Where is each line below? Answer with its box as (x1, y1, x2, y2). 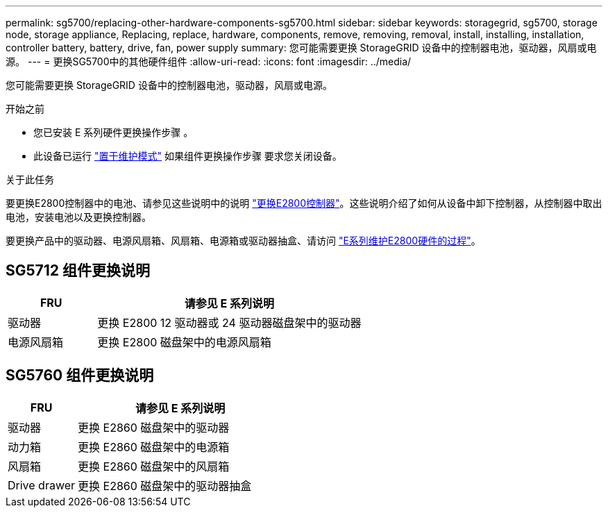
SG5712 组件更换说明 (6, 262, 151, 280)
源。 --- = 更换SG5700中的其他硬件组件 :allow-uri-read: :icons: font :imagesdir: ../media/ (6, 56, 412, 67)
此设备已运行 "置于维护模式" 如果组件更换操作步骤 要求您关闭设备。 (33, 150, 342, 162)
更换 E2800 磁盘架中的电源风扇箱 (97, 335, 271, 349)
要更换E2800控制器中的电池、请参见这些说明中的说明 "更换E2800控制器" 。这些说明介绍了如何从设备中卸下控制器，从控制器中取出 (6, 197, 602, 209)
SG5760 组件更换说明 (6, 367, 154, 385)
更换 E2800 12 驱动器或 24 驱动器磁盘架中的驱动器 (97, 315, 362, 330)
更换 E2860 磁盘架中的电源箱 (78, 439, 230, 454)
